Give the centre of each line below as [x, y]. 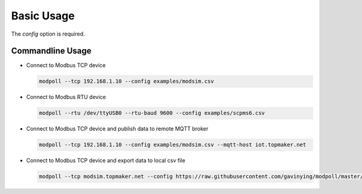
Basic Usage [43, 16]
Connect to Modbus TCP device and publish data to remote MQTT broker [117, 129]
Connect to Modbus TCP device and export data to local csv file [106, 161]
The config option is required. [48, 34]
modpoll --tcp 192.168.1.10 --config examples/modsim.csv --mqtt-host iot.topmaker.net [173, 145]
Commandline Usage [51, 51]
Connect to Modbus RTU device [66, 97]
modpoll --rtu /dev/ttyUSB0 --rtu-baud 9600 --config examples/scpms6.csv [152, 113]
